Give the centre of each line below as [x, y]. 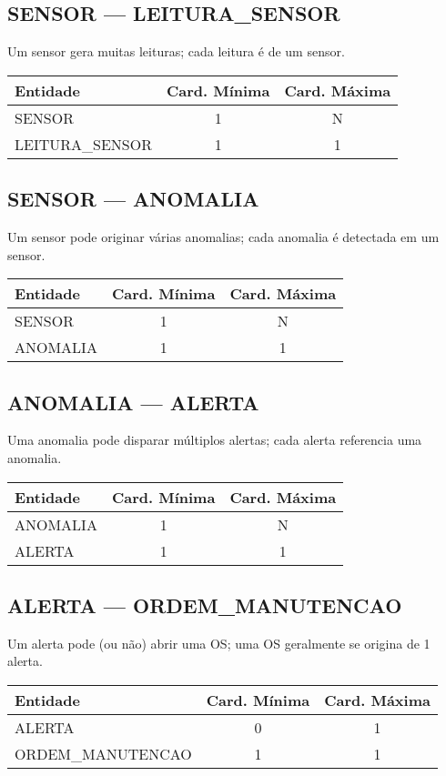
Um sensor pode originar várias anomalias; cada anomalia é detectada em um [223, 237]
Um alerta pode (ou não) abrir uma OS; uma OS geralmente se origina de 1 [219, 643]
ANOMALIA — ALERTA [133, 402]
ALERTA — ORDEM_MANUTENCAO [205, 605]
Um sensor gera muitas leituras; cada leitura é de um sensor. [176, 51]
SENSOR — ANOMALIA [133, 199]
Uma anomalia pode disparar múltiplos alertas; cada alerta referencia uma [215, 440]
